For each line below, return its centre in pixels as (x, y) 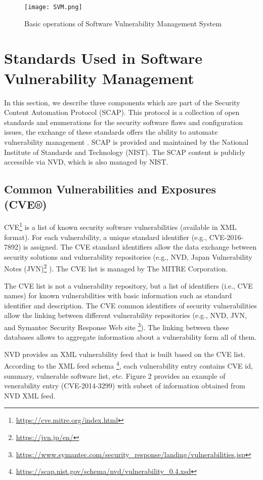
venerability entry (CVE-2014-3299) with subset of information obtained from (125, 386)
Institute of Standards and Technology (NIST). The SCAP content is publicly (125, 152)
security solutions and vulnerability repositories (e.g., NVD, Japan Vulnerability (128, 256)
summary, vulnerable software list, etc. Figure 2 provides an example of (115, 375)
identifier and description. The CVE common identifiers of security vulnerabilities (130, 305)
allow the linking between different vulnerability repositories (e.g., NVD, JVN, (125, 315)
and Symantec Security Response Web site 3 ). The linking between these (117, 326)
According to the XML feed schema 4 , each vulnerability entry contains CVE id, (128, 365)
